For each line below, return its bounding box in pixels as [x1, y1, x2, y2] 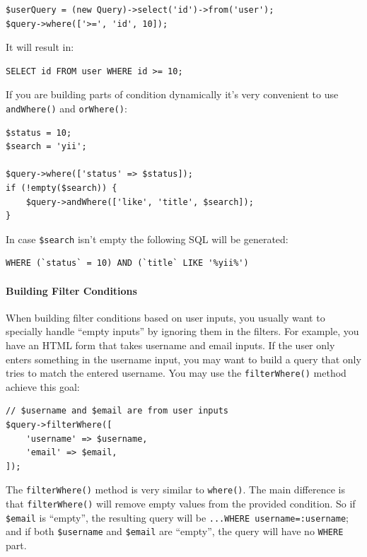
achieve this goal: [6, 379, 80, 394]
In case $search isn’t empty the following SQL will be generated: [6, 231, 289, 246]
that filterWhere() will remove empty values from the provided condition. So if [6, 496, 356, 511]
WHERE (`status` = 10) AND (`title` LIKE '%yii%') [6, 258, 249, 269]
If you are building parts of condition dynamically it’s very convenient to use [6, 87, 339, 102]
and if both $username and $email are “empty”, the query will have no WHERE [6, 524, 344, 539]
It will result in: [6, 40, 74, 54]
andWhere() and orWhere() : [6, 100, 127, 115]
